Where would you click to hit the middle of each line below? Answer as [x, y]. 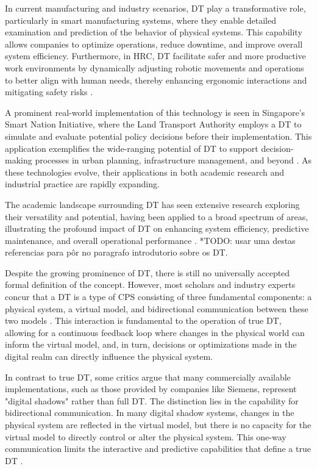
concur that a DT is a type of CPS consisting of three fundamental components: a [158, 297]
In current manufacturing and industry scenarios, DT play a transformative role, [155, 8]
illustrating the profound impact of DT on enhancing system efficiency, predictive [157, 228]
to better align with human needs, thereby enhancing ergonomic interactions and [156, 80]
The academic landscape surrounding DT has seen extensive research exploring [152, 204]
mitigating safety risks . [49, 92]
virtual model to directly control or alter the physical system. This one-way [146, 436]
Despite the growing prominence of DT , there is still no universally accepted [148, 272]
